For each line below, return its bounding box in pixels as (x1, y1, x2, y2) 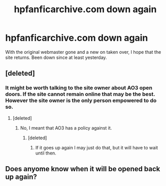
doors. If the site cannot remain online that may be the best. (5, 90, 155, 98)
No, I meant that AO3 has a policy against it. (20, 125, 112, 131)
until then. (35, 150, 57, 156)
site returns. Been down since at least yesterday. (5, 54, 107, 60)
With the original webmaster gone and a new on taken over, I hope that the (5, 49, 161, 55)
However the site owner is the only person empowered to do (5, 97, 157, 104)
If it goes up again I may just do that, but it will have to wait (35, 144, 158, 150)
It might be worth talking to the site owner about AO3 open (5, 84, 153, 91)
